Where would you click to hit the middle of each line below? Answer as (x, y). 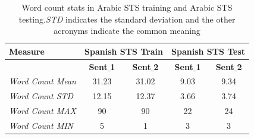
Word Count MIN (41, 125)
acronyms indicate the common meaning (127, 31)
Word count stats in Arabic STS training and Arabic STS (127, 7)
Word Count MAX (43, 111)
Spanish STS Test (208, 51)
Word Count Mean (43, 81)
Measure (27, 51)
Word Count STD (41, 96)
